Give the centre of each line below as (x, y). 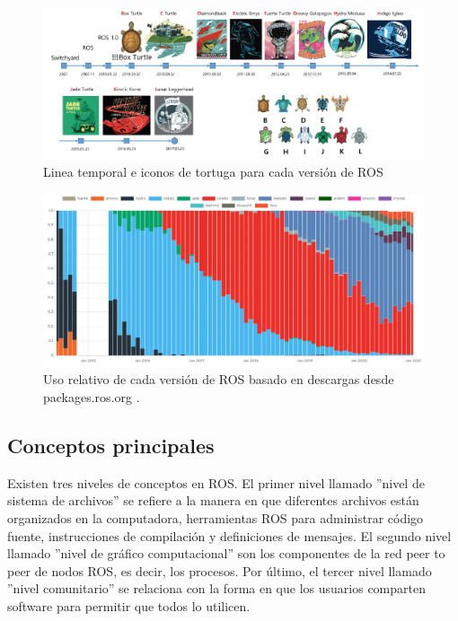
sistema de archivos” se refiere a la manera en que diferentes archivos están (213, 500)
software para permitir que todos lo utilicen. (129, 606)
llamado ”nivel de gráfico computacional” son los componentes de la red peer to (226, 553)
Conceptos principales (111, 446)
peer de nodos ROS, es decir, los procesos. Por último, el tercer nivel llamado (220, 570)
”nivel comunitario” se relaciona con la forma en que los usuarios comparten (216, 588)
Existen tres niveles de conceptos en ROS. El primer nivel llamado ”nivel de (216, 482)
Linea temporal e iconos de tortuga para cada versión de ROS (213, 171)
